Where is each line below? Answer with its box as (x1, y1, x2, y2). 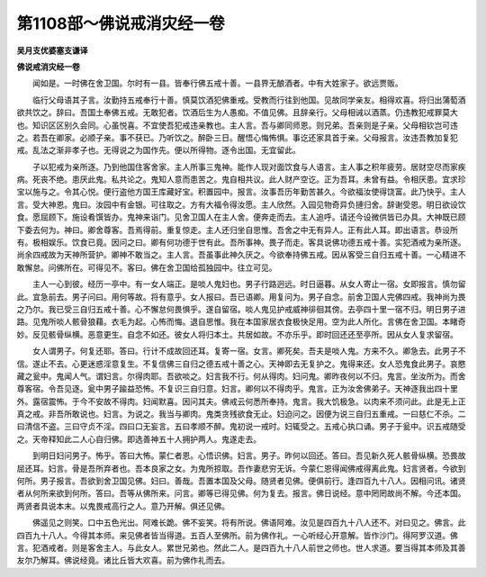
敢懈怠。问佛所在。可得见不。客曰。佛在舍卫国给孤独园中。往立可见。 (16, 262, 277, 273)
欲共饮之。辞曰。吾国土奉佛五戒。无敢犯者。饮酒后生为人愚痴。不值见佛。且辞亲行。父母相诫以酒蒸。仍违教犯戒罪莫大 (16, 107, 458, 118)
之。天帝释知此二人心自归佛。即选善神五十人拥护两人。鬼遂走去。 (16, 433, 261, 445)
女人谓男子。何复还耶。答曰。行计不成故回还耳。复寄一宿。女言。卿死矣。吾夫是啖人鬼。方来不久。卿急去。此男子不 (31, 346, 466, 356)
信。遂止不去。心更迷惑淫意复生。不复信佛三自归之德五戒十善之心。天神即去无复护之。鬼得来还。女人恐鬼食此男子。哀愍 (16, 358, 466, 369)
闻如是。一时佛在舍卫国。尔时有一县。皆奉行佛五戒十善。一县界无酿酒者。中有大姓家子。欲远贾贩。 (31, 77, 403, 89)
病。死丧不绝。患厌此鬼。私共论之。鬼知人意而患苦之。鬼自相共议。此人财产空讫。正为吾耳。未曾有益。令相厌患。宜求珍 (16, 174, 466, 185)
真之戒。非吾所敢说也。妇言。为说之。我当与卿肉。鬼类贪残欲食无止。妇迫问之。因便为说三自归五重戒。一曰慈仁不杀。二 (16, 409, 466, 419)
